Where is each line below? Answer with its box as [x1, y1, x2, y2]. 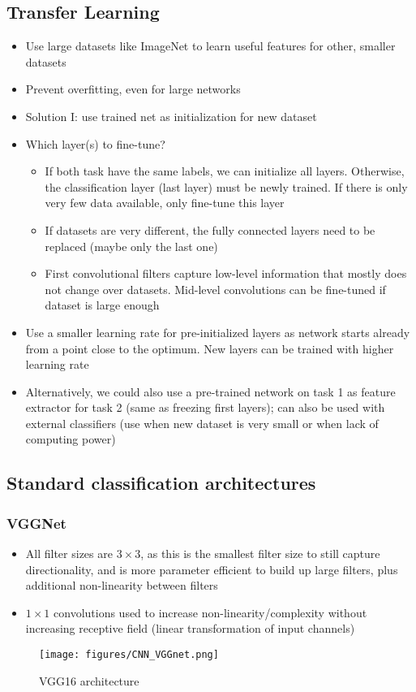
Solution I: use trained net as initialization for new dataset [25, 107, 317, 124]
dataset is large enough [45, 296, 160, 314]
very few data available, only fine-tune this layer [45, 194, 285, 211]
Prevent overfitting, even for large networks [25, 80, 241, 97]
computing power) [25, 430, 116, 448]
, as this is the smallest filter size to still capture [140, 545, 380, 562]
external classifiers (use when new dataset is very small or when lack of [25, 414, 379, 431]
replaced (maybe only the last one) [45, 237, 218, 254]
